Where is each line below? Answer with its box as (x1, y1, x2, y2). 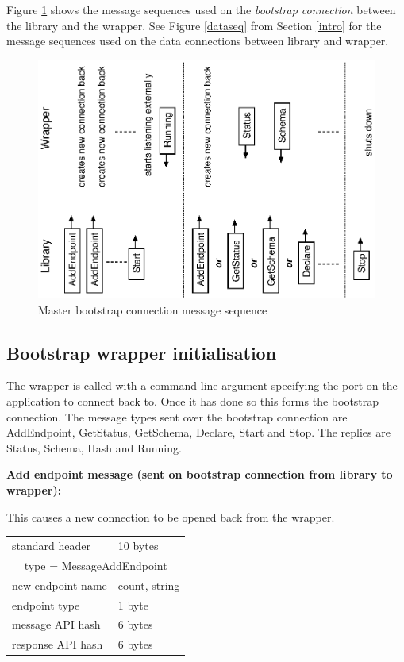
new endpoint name (12, 576, 107, 593)
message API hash (12, 616, 101, 633)
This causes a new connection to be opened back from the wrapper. (6, 508, 335, 525)
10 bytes (117, 537, 159, 553)
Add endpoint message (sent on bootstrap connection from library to (6, 466, 393, 483)
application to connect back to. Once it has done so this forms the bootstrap (6, 393, 379, 410)
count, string (117, 576, 180, 593)
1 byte (117, 596, 148, 613)
